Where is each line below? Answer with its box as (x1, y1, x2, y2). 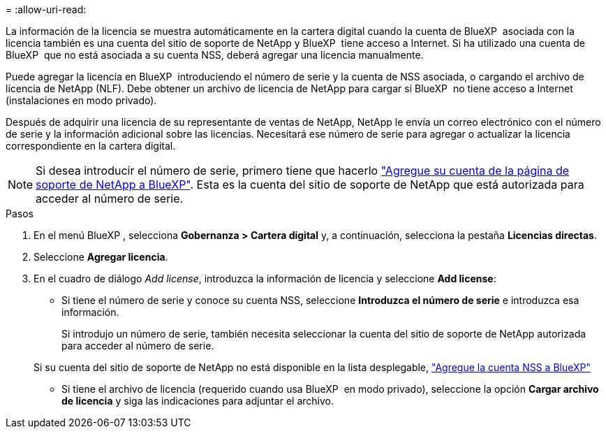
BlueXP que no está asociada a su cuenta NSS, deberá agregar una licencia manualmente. (6, 49, 424, 61)
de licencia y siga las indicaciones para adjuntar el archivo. (61, 395, 334, 407)
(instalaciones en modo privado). (6, 94, 157, 106)
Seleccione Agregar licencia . (34, 251, 168, 263)
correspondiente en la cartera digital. (6, 140, 176, 152)
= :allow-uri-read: (6, 3, 87, 15)
